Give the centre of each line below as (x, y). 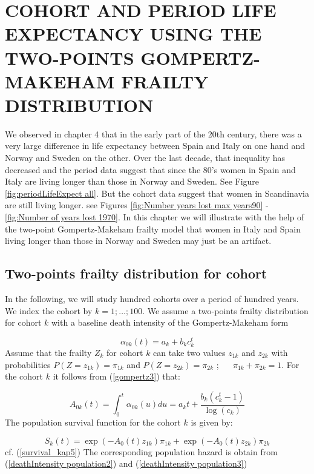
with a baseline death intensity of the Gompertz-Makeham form (170, 322)
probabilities (28, 364)
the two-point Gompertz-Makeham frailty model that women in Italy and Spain (153, 229)
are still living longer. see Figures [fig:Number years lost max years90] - (137, 205)
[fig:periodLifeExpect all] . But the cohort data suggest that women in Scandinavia (157, 193)
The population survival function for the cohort (93, 422)
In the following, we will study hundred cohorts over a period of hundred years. (152, 299)
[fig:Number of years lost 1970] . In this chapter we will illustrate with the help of (155, 217)
